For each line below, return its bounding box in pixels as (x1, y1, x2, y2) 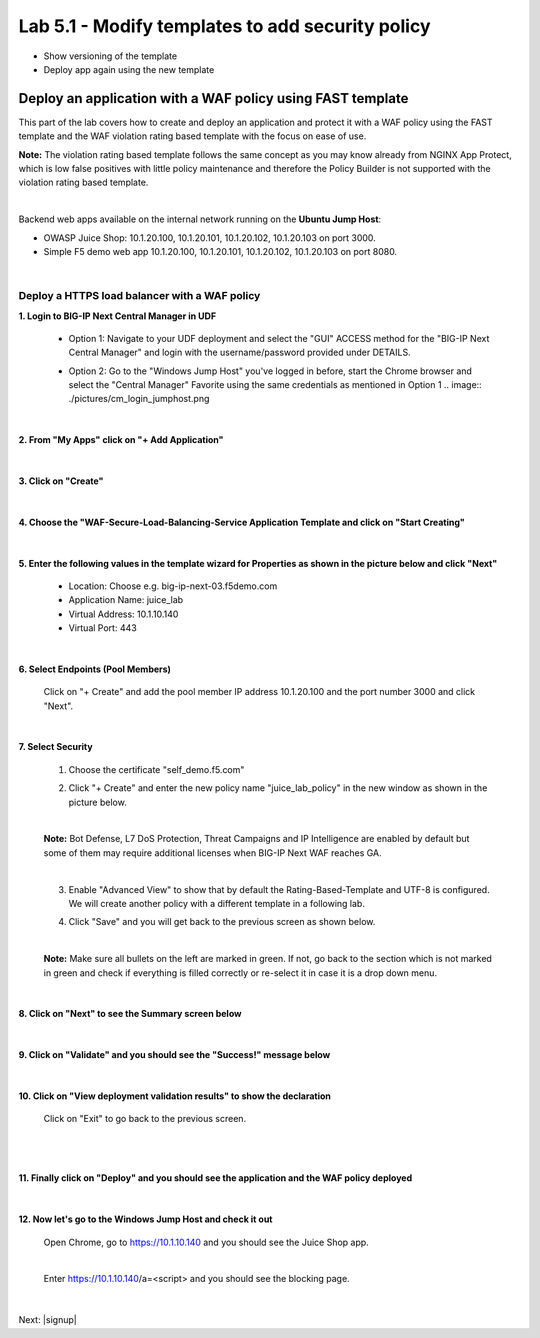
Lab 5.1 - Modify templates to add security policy (18, 15, 431, 37)
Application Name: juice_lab (68, 594, 184, 606)
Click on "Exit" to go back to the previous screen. (43, 1113, 247, 1125)
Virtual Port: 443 (68, 622, 137, 634)
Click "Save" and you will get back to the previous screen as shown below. (68, 916, 376, 928)
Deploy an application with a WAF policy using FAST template (18, 90, 409, 107)
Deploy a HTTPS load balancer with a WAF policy (18, 289, 261, 303)
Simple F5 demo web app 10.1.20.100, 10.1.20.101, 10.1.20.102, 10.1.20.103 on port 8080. (43, 245, 398, 257)
